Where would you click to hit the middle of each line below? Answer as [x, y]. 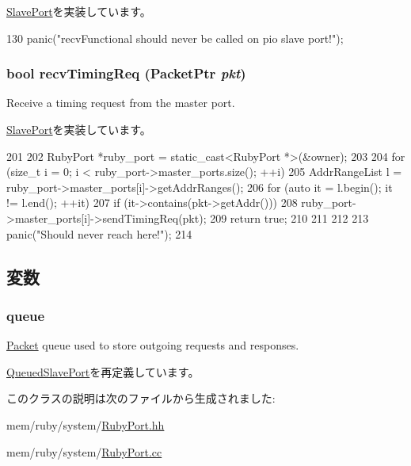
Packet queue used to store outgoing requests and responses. [153, 345]
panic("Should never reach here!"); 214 [99, 233]
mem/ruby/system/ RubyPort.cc [84, 451]
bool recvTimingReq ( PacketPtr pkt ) [126, 73]
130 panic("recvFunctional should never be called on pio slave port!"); [175, 38]
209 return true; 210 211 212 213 [289, 218]
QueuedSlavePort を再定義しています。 [103, 371]
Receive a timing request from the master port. [121, 103]
